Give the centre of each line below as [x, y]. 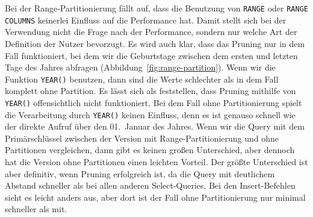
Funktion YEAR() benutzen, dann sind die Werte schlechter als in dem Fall [142, 79]
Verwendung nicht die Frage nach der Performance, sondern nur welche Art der [151, 32]
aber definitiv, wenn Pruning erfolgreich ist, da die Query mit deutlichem [140, 173]
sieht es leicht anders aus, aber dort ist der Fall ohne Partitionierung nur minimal [155, 197]
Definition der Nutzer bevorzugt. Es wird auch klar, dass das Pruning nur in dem [155, 43]
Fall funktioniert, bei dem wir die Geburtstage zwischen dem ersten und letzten [151, 55]
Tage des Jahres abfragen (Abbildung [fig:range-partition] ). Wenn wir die [140, 67]
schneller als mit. [36, 209]
